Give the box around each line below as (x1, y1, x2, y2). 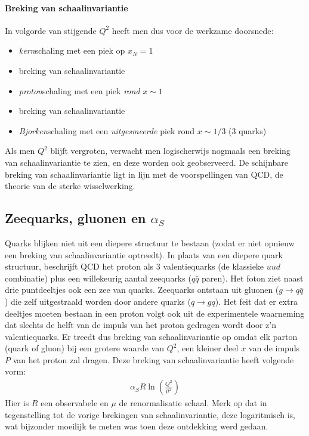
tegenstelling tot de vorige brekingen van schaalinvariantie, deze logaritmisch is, (5, 408, 295, 420)
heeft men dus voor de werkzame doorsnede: (112, 24, 274, 36)
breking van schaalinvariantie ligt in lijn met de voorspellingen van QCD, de (5, 168, 283, 180)
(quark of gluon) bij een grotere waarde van (5, 342, 164, 354)
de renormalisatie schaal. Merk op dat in (119, 397, 267, 409)
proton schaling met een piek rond (18, 84, 140, 97)
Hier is (5, 397, 29, 409)
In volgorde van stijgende (5, 24, 97, 36)
